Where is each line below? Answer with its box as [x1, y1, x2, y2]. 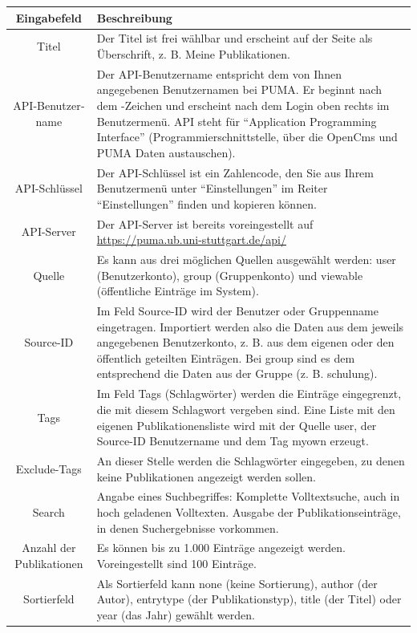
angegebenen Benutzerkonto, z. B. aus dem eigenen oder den [96, 334, 395, 351]
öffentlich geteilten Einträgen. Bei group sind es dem [96, 349, 355, 366]
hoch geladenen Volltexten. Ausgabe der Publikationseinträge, [96, 503, 401, 520]
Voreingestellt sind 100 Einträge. [96, 555, 257, 571]
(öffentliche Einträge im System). [96, 282, 259, 299]
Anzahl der [22, 539, 76, 556]
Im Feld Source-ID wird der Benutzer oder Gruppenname [96, 302, 379, 319]
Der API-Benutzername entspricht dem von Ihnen [96, 65, 342, 82]
